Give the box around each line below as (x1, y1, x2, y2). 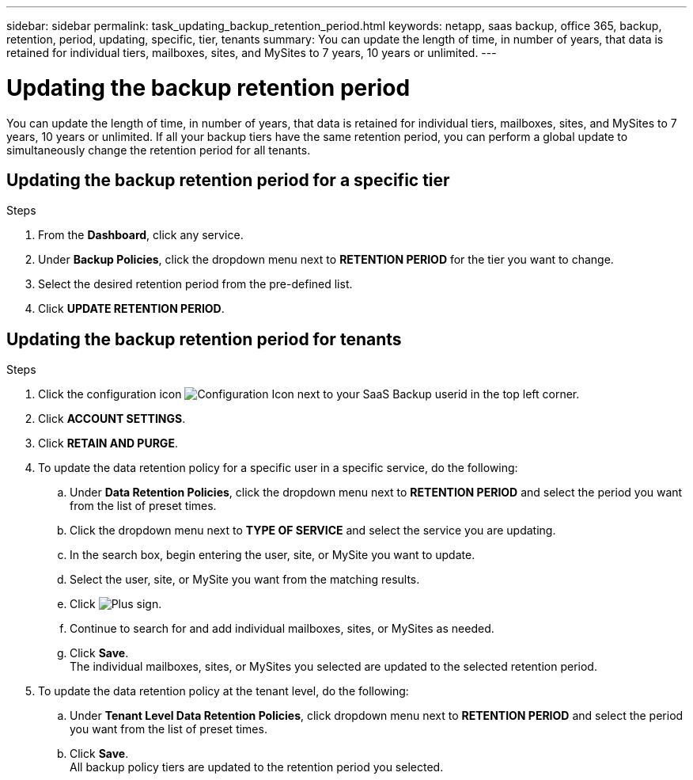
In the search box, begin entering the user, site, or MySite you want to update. (70, 548, 475, 562)
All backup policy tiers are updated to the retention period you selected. (70, 760, 444, 774)
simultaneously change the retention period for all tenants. (6, 143, 311, 157)
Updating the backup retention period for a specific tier (6, 169, 450, 190)
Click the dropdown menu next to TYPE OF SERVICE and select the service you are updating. (70, 523, 556, 538)
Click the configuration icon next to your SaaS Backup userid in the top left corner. (38, 387, 580, 401)
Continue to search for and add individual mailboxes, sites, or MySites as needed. (70, 622, 494, 636)
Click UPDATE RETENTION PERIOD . (38, 302, 225, 316)
